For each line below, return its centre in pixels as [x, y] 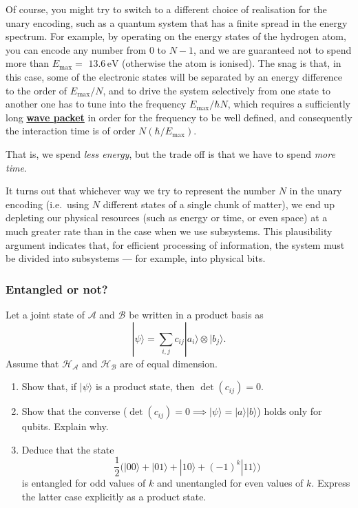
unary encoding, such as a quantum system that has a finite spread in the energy [177, 22]
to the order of [36, 90]
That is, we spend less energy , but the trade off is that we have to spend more [170, 153]
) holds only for [289, 411]
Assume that [32, 363]
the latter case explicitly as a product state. [114, 496]
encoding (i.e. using [48, 204]
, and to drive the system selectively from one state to [217, 90]
